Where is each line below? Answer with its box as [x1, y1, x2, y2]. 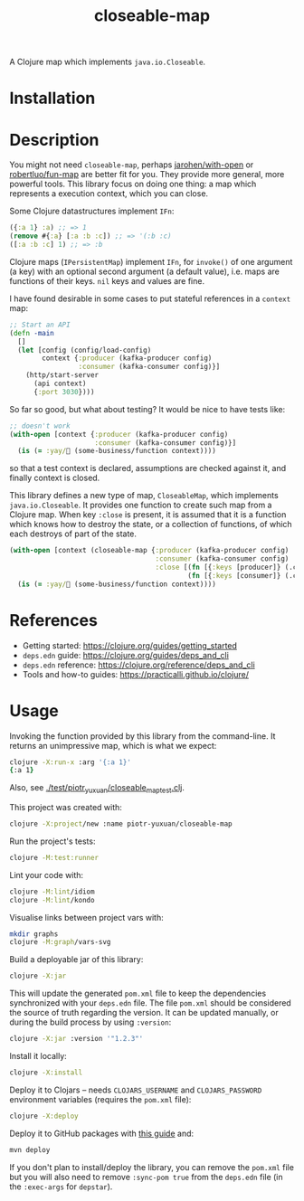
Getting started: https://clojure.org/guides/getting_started [22, 639, 238, 651]
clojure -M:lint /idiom [9, 887, 95, 896]
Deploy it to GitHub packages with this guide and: [9, 1128, 195, 1139]
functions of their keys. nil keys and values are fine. [9, 275, 205, 286]
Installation [9, 88, 96, 109]
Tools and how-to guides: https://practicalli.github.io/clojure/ [22, 668, 249, 679]
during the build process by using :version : [9, 1017, 172, 1027]
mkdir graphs [9, 929, 59, 939]
